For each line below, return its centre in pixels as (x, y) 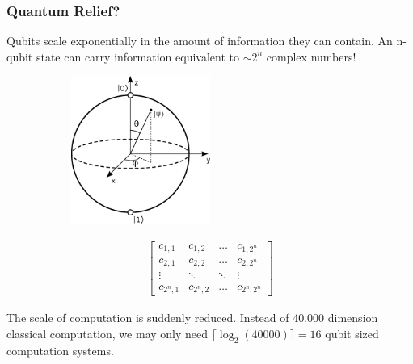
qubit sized (352, 333)
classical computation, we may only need (107, 333)
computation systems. (60, 350)
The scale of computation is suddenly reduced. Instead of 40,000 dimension (192, 318)
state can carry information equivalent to (137, 56)
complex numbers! (311, 56)
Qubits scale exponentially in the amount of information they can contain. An (200, 41)
